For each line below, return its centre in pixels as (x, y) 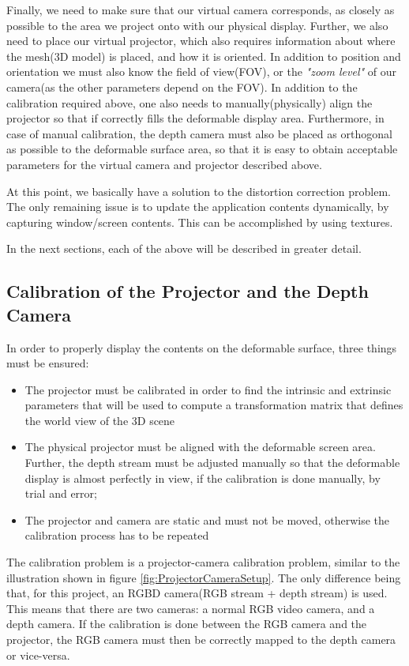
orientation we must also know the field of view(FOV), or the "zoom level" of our (201, 71)
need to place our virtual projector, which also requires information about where (201, 41)
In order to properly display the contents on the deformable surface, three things (202, 347)
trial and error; (61, 493)
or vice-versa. (38, 655)
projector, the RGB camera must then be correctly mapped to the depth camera (201, 639)
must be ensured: (48, 363)
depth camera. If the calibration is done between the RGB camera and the (187, 624)
